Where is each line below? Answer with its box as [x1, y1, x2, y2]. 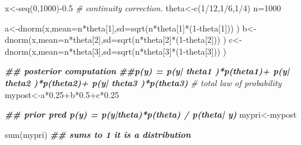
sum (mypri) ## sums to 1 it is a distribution [5, 128, 191, 140]
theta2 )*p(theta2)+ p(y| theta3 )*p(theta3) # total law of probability [5, 76, 282, 89]
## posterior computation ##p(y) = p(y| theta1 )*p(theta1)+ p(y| [5, 65, 290, 77]
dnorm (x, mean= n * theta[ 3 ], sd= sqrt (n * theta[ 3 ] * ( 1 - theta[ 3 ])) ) [5, 45, 227, 57]
